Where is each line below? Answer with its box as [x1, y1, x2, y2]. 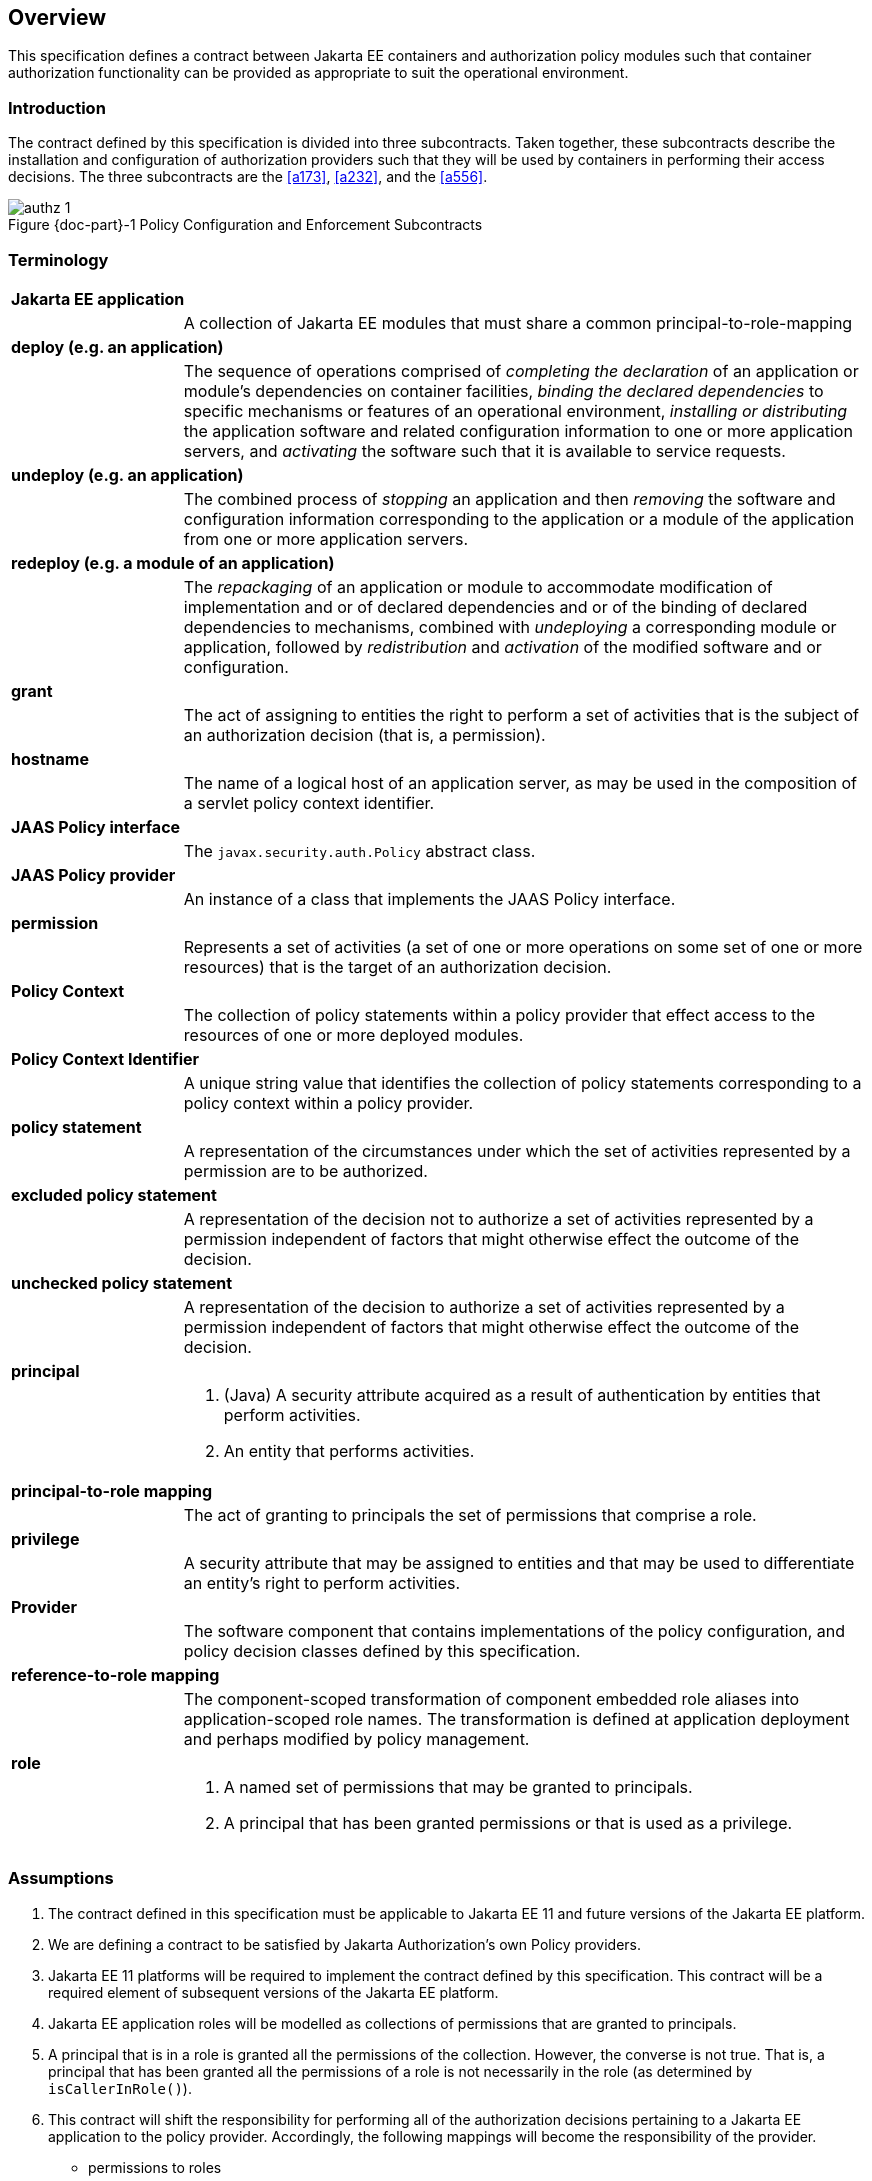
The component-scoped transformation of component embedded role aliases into [183, 1688, 800, 1709]
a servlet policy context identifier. [183, 792, 435, 813]
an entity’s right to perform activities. [183, 1572, 461, 1593]
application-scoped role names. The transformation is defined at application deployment [183, 1708, 850, 1729]
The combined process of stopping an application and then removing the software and [183, 488, 836, 509]
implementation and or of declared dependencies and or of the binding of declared [183, 596, 808, 617]
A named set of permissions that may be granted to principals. [223, 1776, 693, 1797]
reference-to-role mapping [11, 1664, 220, 1685]
